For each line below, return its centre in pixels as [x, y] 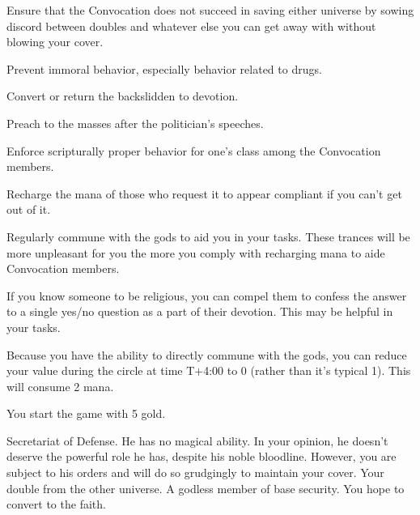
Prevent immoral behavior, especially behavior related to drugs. [164, 68]
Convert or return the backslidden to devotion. [123, 96]
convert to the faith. [56, 504]
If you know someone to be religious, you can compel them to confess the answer [207, 295]
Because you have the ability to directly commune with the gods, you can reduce [207, 354]
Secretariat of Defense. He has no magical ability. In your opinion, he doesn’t [197, 440]
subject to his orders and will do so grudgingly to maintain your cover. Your [195, 472]
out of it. [29, 209]
